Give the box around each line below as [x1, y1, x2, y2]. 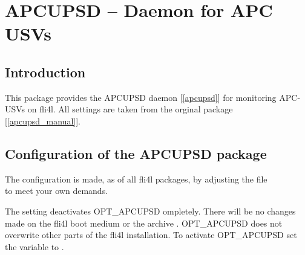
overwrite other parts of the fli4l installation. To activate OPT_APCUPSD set [5, 228, 297, 241]
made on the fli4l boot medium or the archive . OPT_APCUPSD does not [5, 216, 283, 229]
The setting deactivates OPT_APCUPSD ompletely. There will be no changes [5, 204, 296, 217]
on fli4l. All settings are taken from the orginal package [27, 103, 233, 115]
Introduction [5, 62, 86, 81]
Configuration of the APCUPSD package [5, 144, 267, 163]
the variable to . [5, 240, 64, 253]
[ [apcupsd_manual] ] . [5, 114, 80, 127]
